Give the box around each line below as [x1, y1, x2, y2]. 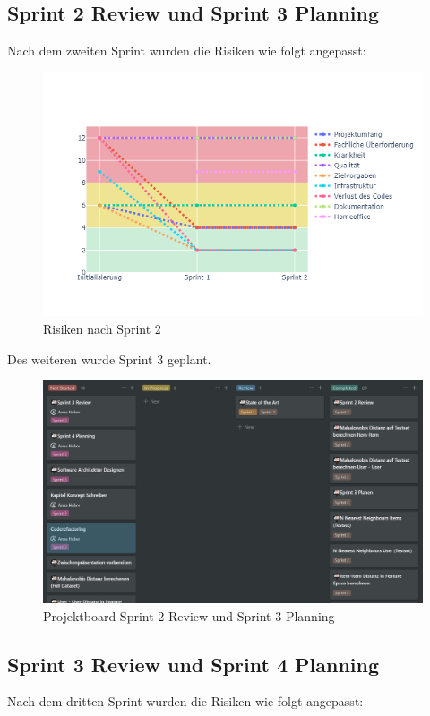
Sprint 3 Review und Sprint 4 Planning [7, 650, 380, 678]
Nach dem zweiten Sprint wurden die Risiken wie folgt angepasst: [7, 41, 366, 60]
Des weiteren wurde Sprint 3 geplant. [7, 349, 211, 368]
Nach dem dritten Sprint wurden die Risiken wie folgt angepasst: [7, 692, 364, 711]
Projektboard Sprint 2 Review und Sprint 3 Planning [43, 606, 335, 625]
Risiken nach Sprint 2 [43, 319, 161, 337]
